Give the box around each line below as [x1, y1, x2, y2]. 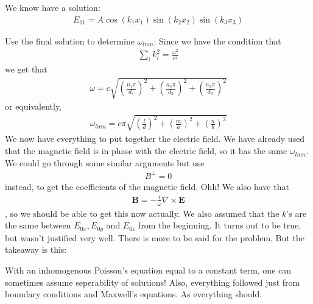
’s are [286, 207, 307, 219]
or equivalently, [5, 100, 62, 113]
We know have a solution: [5, 1, 100, 13]
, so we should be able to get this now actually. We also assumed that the [5, 207, 280, 219]
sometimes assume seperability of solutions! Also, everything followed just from [5, 275, 300, 288]
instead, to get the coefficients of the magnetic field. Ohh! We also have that [5, 180, 289, 193]
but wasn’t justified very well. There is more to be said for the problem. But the [5, 231, 304, 244]
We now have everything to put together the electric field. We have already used [5, 132, 305, 145]
